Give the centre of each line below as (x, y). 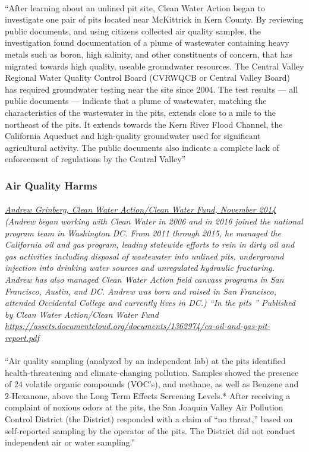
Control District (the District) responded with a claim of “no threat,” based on (149, 419)
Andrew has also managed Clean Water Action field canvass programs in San (144, 279)
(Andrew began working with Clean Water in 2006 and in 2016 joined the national (154, 221)
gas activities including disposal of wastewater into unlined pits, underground (144, 256)
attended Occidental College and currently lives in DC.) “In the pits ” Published (150, 303)
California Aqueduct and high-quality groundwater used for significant (133, 136)
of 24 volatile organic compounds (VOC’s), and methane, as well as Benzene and (152, 384)
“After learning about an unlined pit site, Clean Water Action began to (135, 7)
